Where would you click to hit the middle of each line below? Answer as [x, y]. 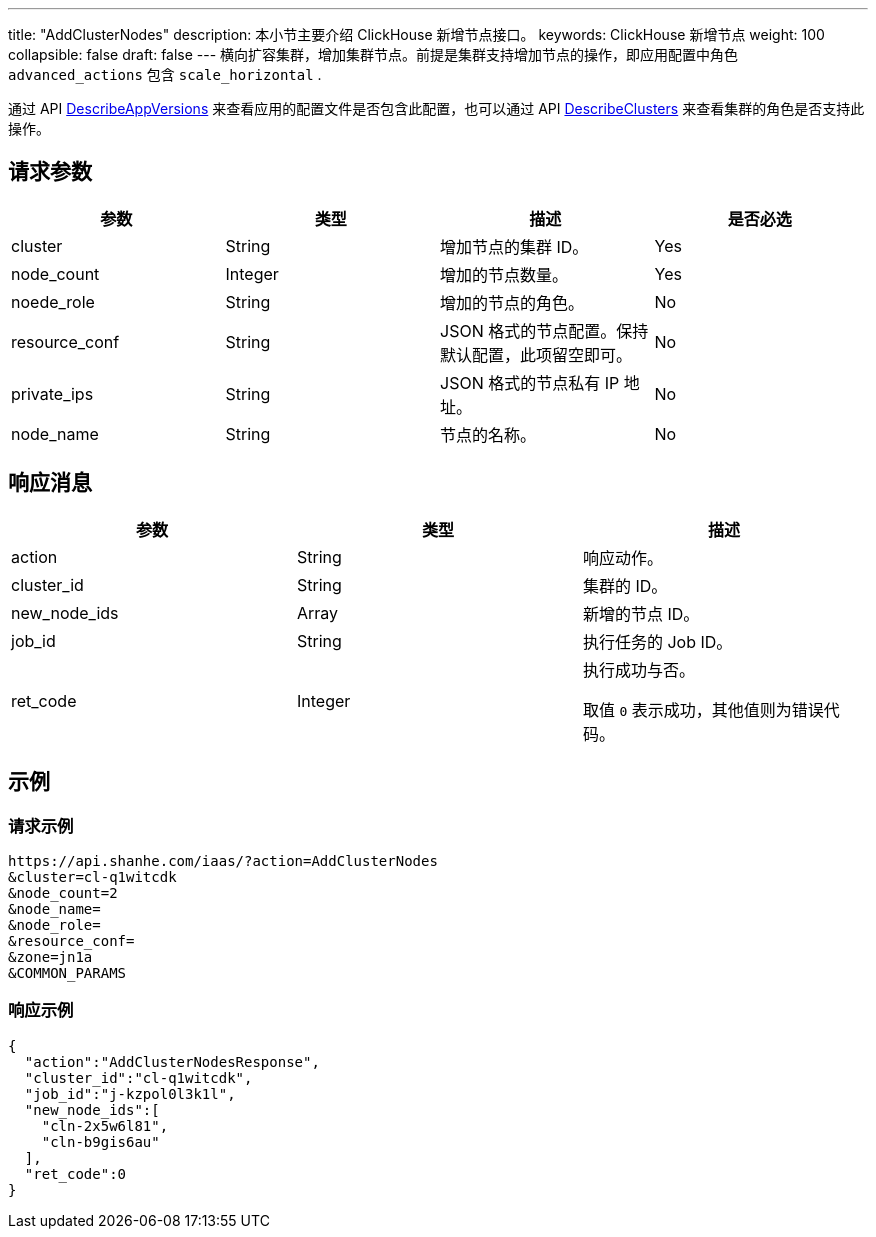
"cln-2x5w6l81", [105, 1125]
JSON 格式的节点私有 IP [530, 382]
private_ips [52, 393]
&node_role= [54, 924]
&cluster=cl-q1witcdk [92, 876]
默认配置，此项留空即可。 [536, 354]
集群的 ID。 [625, 585]
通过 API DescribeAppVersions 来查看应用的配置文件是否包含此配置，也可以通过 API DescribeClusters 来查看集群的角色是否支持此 [436, 108]
